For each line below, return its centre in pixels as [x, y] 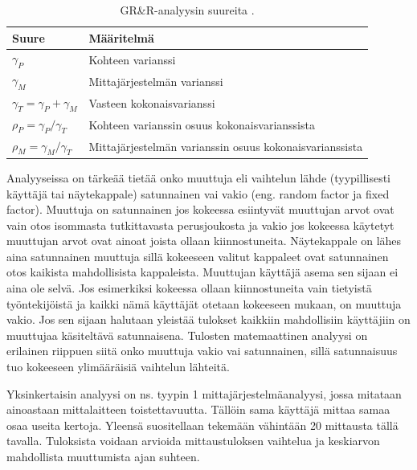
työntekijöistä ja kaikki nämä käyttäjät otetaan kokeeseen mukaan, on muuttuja [204, 303]
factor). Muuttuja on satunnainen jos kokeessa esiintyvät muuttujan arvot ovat [200, 209]
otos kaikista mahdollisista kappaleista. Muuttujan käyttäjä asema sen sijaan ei [202, 272]
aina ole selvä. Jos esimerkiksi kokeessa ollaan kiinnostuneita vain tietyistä [189, 288]
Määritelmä [121, 37]
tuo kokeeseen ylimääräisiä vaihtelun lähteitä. [118, 367]
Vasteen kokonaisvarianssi [152, 102]
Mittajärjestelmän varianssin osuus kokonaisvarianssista [226, 146]
